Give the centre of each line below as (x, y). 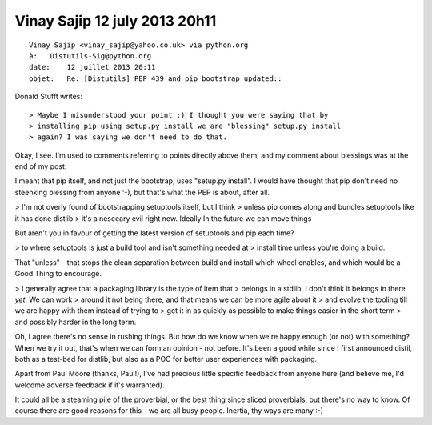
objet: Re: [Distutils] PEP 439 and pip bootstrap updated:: (156, 78)
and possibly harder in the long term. (76, 322)
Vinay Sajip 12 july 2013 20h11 (116, 21)
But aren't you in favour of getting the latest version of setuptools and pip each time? (155, 233)
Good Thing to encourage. (58, 274)
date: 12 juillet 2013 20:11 (92, 67)
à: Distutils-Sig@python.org (90, 56)
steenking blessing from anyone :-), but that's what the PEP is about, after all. (142, 192)
